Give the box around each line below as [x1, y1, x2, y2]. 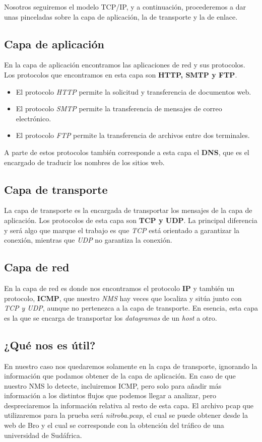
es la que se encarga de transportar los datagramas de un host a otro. [4, 312, 217, 323]
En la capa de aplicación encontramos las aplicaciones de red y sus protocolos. [4, 59, 245, 70]
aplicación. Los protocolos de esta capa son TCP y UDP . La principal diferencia [4, 214, 257, 225]
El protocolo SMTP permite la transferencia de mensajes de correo [16, 103, 222, 114]
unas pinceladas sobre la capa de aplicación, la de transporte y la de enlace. [4, 11, 238, 22]
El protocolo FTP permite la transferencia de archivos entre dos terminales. [16, 130, 250, 140]
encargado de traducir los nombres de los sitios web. [4, 157, 165, 167]
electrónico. [16, 113, 51, 123]
